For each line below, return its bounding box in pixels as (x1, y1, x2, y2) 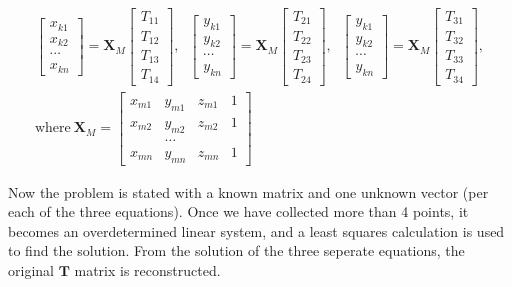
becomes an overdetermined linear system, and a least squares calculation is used (8, 220, 505, 241)
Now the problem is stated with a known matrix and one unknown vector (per (8, 181, 489, 202)
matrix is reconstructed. (74, 259, 221, 280)
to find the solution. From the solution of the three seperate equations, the (8, 240, 465, 261)
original (8, 259, 54, 280)
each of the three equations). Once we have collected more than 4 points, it (8, 201, 469, 222)
